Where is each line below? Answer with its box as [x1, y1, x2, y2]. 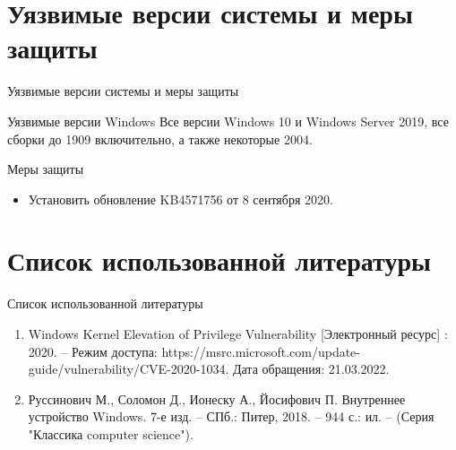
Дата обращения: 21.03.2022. [232, 359, 390, 378]
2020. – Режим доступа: [28, 342, 158, 360]
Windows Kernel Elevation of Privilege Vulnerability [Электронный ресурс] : [28, 325, 448, 342]
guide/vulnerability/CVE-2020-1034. [28, 359, 229, 378]
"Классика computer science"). [28, 424, 194, 443]
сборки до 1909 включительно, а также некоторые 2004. [7, 129, 313, 148]
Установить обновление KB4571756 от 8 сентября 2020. [28, 189, 333, 208]
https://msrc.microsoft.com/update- [161, 342, 360, 360]
